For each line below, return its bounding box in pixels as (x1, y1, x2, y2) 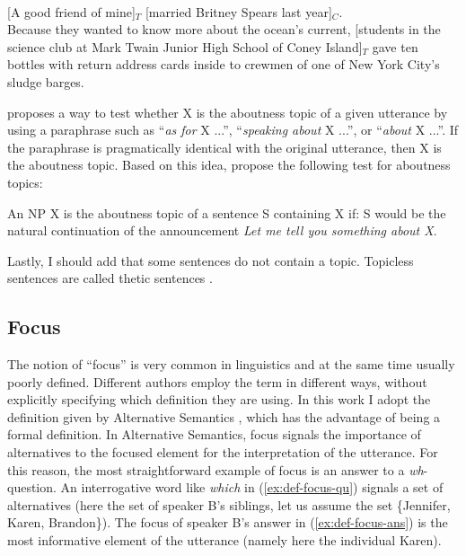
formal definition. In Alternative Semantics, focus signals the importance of (7, 425, 421, 444)
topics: (7, 172, 43, 191)
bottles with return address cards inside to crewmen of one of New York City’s (7, 55, 440, 74)
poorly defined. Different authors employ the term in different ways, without (7, 372, 427, 391)
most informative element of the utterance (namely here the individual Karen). (7, 531, 442, 550)
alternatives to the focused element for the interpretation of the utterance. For (7, 443, 438, 462)
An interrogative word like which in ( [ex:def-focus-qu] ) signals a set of (60, 478, 444, 497)
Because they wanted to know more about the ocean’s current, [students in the (7, 20, 441, 39)
